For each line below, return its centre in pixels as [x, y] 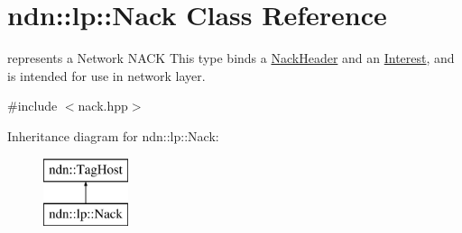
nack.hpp [103, 106]
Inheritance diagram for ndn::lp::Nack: [113, 135]
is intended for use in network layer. [106, 75]
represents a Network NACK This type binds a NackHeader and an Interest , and [231, 58]
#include [32, 106]
